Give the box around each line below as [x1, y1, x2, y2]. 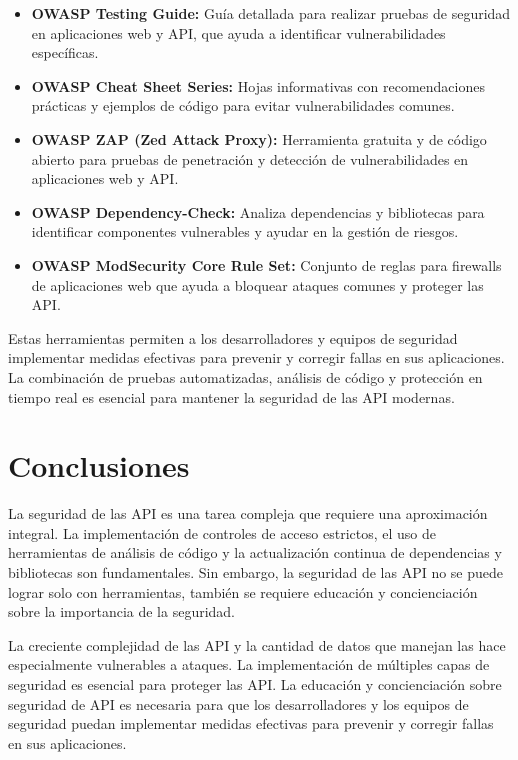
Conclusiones [8, 445, 190, 486]
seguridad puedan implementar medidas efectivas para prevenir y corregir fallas [8, 713, 494, 734]
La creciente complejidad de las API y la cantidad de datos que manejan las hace [8, 634, 506, 655]
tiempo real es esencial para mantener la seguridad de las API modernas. [8, 386, 455, 407]
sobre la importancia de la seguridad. [8, 601, 236, 622]
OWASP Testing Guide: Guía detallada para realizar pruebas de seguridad [31, 3, 511, 23]
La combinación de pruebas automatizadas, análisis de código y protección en [8, 366, 483, 387]
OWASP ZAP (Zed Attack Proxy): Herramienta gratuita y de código [31, 128, 487, 149]
